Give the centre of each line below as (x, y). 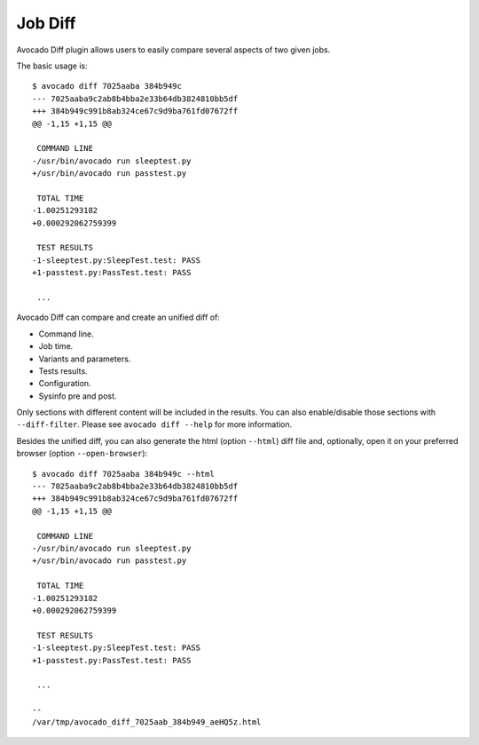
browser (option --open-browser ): (82, 454)
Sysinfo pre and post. (78, 396)
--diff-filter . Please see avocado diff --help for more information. (154, 424)
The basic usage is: (52, 66)
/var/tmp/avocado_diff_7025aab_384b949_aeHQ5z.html (147, 722)
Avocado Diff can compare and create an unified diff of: (118, 317)
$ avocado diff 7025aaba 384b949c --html (123, 474)
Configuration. (65, 384)
